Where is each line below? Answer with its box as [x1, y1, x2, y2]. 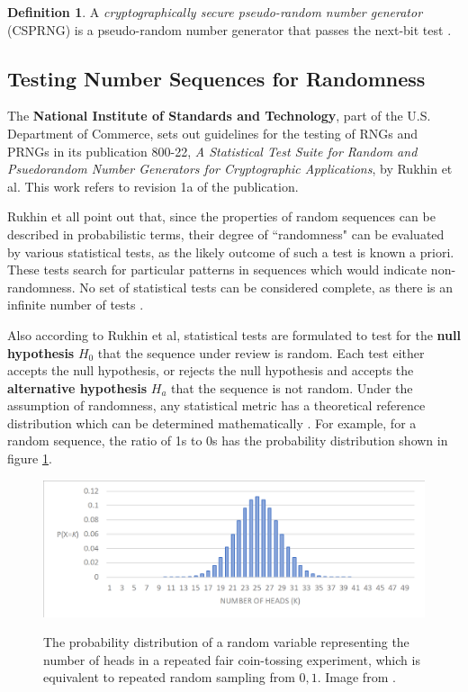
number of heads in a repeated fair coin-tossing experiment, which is [43, 650, 420, 669]
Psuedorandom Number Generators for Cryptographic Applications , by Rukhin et [7, 159, 453, 178]
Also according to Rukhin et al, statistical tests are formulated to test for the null [7, 325, 461, 344]
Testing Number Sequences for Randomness [7, 64, 426, 92]
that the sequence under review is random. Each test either [97, 343, 425, 362]
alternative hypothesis [7, 378, 148, 397]
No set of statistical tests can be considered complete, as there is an [79, 277, 454, 296]
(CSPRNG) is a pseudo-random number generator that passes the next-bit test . [7, 20, 452, 39]
